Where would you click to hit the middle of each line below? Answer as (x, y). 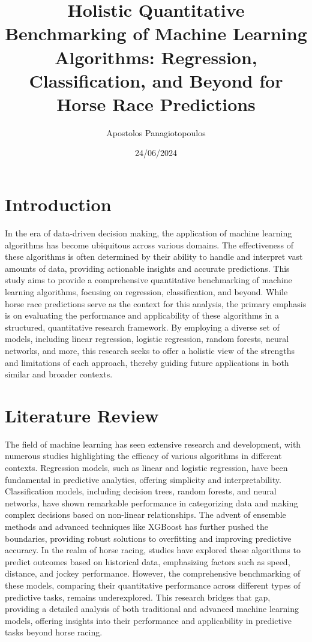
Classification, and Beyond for (156, 80)
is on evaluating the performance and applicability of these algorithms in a (142, 315)
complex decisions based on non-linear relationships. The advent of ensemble (145, 514)
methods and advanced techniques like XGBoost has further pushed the (137, 526)
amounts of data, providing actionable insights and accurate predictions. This (147, 268)
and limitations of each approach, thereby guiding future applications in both (147, 362)
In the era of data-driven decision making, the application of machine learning (148, 233)
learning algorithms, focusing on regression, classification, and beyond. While (146, 291)
